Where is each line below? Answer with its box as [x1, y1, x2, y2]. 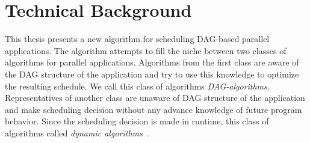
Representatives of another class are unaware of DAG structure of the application [5, 91, 305, 104]
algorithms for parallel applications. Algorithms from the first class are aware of [5, 56, 299, 68]
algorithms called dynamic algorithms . [5, 126, 149, 139]
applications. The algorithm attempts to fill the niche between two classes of [5, 44, 287, 56]
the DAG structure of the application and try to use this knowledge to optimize [5, 67, 299, 80]
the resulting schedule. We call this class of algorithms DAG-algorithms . [5, 79, 270, 92]
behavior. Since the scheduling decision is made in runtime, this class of [5, 115, 269, 127]
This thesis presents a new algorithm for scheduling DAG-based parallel [5, 32, 270, 45]
